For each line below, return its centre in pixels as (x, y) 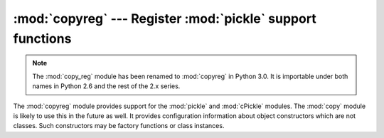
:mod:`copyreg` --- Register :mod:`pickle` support (165, 18)
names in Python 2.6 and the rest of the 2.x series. (106, 86)
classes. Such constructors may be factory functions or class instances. (119, 126)
